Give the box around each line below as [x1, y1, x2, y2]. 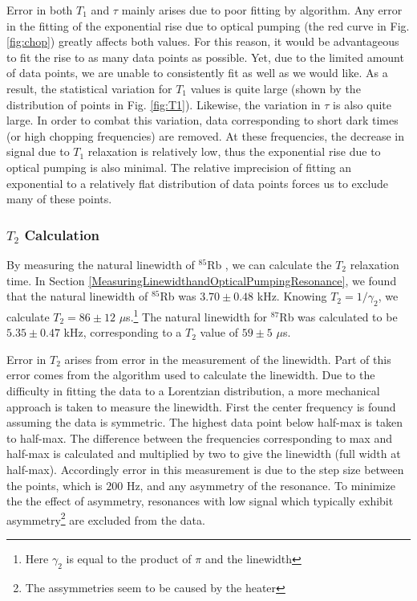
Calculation [24, 224, 99, 244]
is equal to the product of [66, 550, 192, 566]
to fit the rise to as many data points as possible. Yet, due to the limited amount [6, 48, 404, 65]
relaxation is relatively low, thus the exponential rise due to [87, 143, 381, 160]
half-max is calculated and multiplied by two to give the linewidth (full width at [6, 445, 401, 462]
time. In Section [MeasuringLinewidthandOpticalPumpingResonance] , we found [6, 272, 397, 288]
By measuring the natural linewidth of [6, 256, 195, 272]
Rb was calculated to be [279, 308, 398, 325]
